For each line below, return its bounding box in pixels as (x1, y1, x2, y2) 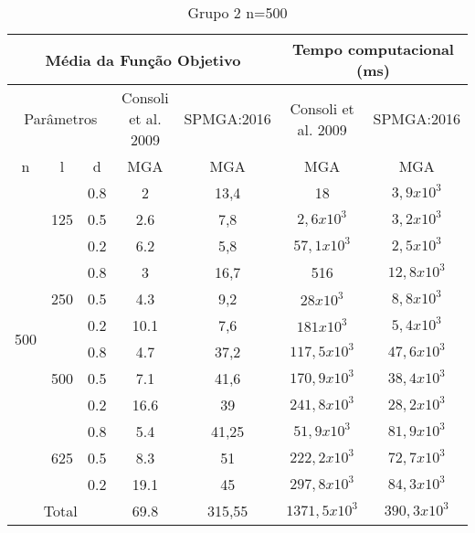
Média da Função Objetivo (45, 48, 241, 70)
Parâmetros (24, 108, 98, 129)
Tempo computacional (291, 38, 454, 59)
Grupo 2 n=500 (187, 2, 288, 23)
